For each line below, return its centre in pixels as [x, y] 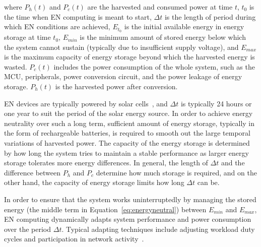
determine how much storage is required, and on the [176, 172]
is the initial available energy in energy [184, 26]
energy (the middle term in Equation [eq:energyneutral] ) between [105, 209]
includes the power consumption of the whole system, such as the [154, 66]
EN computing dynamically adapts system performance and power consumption [128, 219]
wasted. [16, 66]
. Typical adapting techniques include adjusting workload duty [158, 229]
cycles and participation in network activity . [74, 239]
